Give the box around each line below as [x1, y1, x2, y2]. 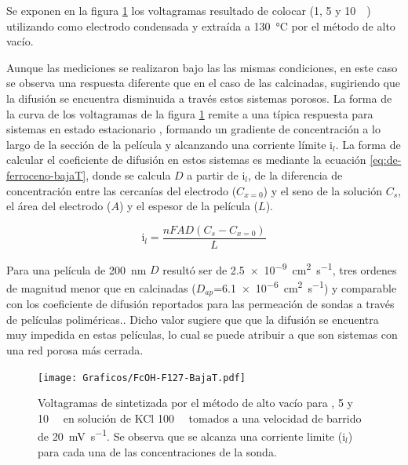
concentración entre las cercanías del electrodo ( [6, 182, 237, 198]
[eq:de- [370, 151, 402, 168]
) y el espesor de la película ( [118, 198, 259, 214]
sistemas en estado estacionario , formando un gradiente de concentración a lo [6, 121, 381, 137]
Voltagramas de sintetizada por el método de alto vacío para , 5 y [38, 394, 353, 411]
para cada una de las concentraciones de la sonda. [38, 443, 277, 460]
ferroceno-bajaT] [6, 166, 86, 183]
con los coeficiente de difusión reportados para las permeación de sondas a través [6, 296, 395, 312]
